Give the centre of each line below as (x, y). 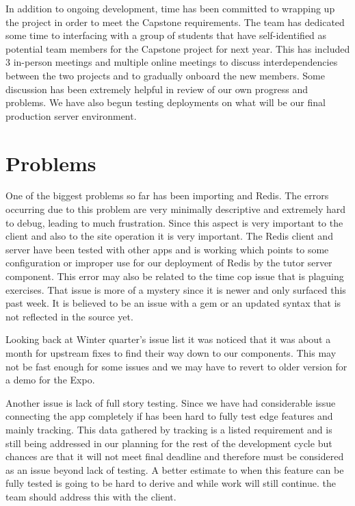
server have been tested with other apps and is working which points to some (167, 249)
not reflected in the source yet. (69, 316)
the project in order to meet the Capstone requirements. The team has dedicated (175, 22)
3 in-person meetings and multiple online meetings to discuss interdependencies (172, 62)
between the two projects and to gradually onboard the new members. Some (165, 75)
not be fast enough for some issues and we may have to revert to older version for (176, 366)
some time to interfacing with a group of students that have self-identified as (166, 35)
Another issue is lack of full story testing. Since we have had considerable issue (171, 402)
